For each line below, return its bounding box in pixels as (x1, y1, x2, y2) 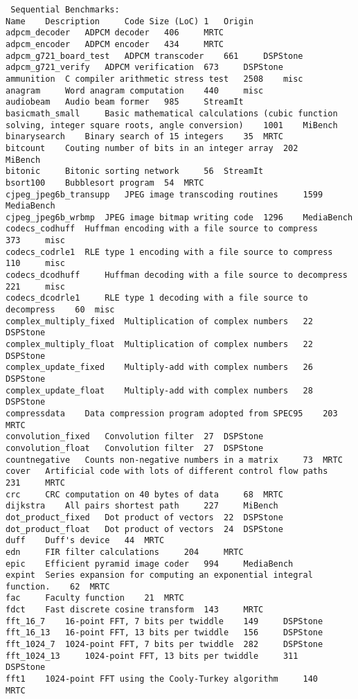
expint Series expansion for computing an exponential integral (6, 570, 313, 581)
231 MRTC (6, 477, 65, 488)
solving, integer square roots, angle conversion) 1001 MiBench (6, 120, 338, 130)
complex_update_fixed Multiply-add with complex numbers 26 (6, 362, 313, 373)
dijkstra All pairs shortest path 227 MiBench (6, 501, 278, 511)
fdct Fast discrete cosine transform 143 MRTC (6, 605, 264, 615)
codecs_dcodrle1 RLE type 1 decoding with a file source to (6, 293, 308, 303)
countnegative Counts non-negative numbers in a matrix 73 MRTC (6, 454, 343, 465)
